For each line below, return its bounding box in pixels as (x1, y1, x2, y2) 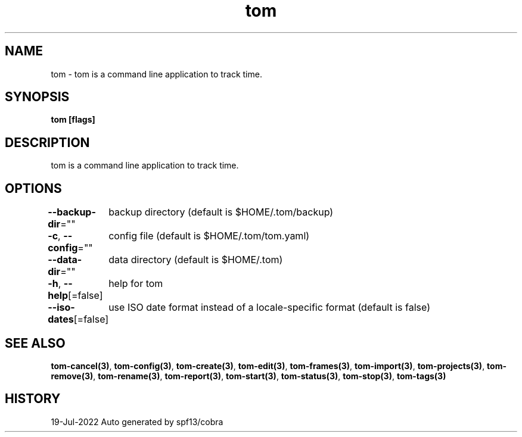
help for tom (108, 277, 163, 290)
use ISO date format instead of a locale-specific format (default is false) (108, 301, 430, 314)
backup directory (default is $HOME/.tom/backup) (108, 206, 334, 218)
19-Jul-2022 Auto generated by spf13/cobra (51, 416, 223, 427)
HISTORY (5, 391, 61, 407)
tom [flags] (51, 114, 95, 125)
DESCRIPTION (5, 135, 90, 150)
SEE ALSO (5, 335, 66, 351)
